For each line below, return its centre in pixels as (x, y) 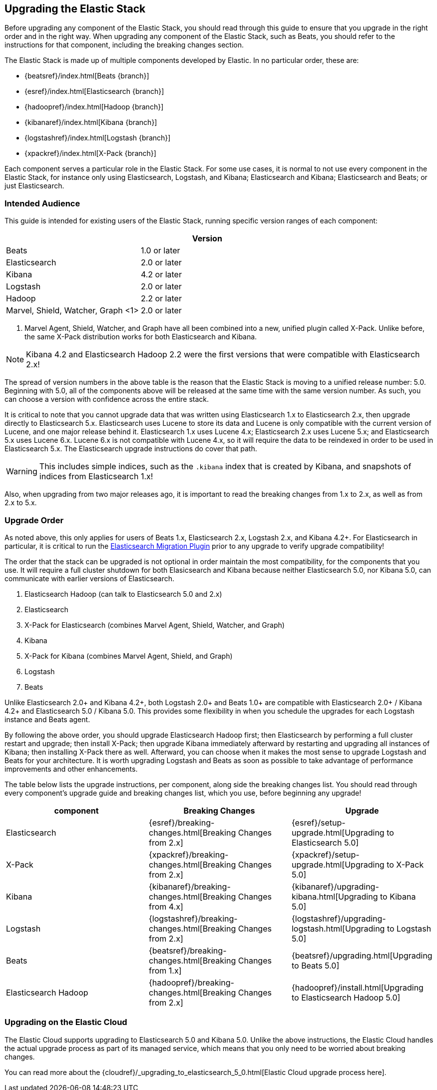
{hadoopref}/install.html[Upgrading (357, 987)
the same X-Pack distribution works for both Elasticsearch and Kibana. (141, 337)
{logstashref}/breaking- (193, 918)
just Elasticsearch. (34, 186)
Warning (22, 472)
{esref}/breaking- (182, 822)
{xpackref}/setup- (325, 854)
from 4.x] (166, 906)
